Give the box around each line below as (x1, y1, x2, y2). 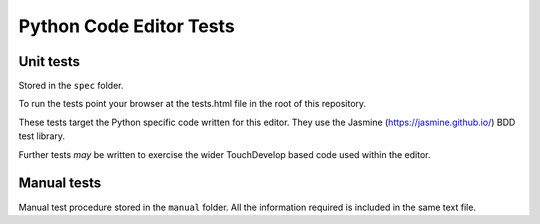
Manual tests (18, 175, 102, 192)
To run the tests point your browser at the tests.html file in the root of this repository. (18, 98, 367, 110)
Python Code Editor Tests (18, 15, 235, 37)
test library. (18, 130, 65, 142)
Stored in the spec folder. (18, 80, 124, 92)
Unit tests (18, 53, 80, 70)
